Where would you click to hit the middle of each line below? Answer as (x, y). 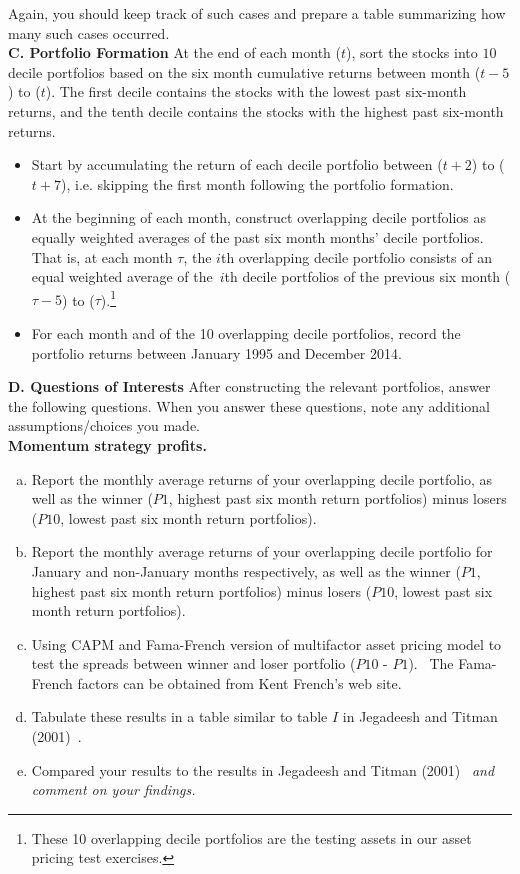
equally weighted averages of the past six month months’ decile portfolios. (257, 236)
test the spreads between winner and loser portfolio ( (193, 663)
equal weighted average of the (122, 276)
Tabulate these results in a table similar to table (179, 716)
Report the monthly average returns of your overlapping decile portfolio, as (262, 478)
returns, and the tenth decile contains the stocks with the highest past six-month (256, 110)
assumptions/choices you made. (104, 425)
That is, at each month (102, 256)
